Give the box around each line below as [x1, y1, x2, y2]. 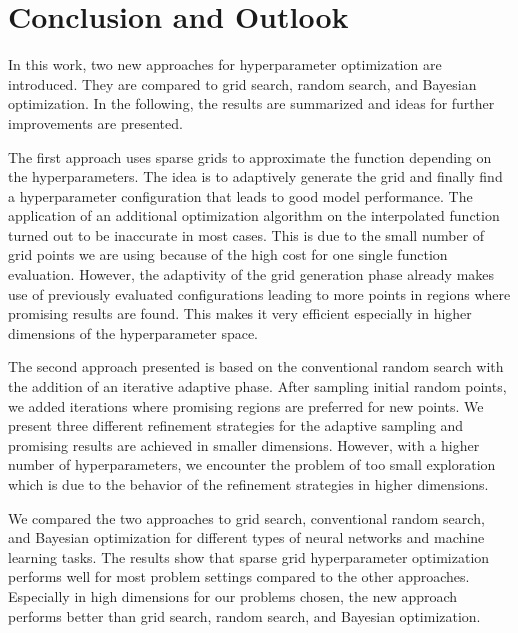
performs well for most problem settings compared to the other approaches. [8, 566, 470, 587]
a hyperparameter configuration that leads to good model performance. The [8, 185, 473, 206]
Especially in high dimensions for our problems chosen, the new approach [8, 585, 458, 606]
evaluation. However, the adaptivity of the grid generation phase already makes [8, 264, 495, 285]
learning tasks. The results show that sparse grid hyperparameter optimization [8, 546, 490, 567]
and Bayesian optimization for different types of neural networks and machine [8, 527, 485, 548]
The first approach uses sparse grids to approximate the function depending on [8, 146, 492, 167]
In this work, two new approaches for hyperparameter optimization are [8, 54, 442, 75]
